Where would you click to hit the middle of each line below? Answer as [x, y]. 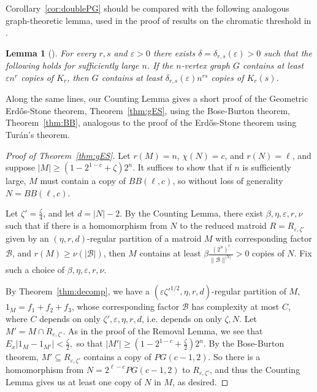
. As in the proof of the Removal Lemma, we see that [163, 330]
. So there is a [234, 357]
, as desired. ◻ [201, 381]
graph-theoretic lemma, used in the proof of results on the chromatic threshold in [158, 20]
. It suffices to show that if [182, 167]
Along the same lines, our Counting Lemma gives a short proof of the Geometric [157, 98]
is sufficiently [267, 167]
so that [90, 343]
